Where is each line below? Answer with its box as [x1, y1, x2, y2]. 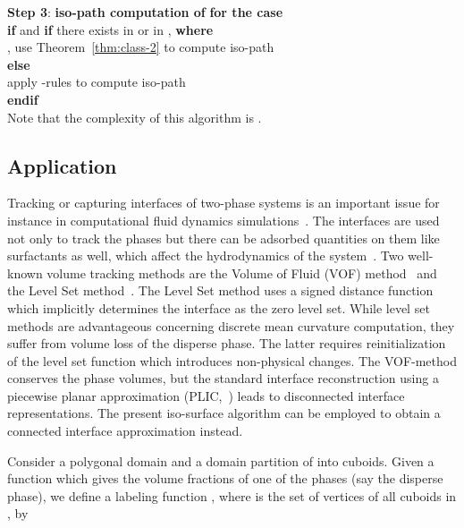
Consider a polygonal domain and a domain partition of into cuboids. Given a [7, 451, 434, 470]
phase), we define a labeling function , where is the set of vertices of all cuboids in [7, 486, 457, 505]
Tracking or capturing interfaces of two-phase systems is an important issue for [7, 193, 440, 212]
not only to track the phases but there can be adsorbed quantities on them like [7, 228, 440, 247]
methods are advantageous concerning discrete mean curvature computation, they [7, 316, 455, 335]
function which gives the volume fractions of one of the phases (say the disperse [7, 469, 443, 488]
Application [7, 151, 117, 179]
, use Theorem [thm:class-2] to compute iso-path [7, 38, 274, 56]
